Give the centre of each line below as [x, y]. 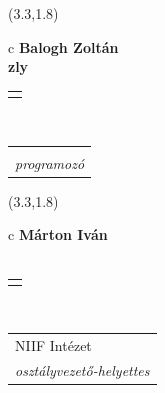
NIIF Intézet [53, 345]
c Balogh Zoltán [63, 46]
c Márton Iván [58, 234]
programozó [50, 162]
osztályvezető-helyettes [82, 369]
